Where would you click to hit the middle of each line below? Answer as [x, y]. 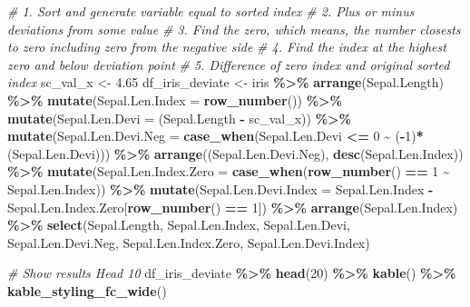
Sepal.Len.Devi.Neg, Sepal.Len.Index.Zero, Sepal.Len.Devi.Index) [189, 242]
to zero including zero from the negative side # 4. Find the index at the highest [227, 47]
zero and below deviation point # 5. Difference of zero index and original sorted [229, 64]
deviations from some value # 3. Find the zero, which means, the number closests [234, 29]
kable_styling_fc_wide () [87, 290]
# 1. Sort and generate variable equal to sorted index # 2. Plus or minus [211, 11]
